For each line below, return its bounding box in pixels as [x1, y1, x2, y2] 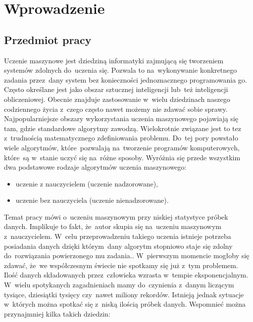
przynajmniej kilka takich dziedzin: [4, 308, 110, 319]
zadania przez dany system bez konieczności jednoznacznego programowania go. [4, 74, 247, 85]
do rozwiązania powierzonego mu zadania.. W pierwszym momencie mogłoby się [4, 250, 250, 261]
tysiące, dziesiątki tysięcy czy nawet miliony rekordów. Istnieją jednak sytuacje [4, 289, 244, 299]
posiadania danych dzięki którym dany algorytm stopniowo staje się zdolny [4, 240, 233, 251]
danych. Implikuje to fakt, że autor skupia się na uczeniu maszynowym [4, 221, 221, 231]
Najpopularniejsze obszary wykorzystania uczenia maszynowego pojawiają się [4, 113, 239, 124]
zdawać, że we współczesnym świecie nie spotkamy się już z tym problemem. [4, 260, 238, 270]
